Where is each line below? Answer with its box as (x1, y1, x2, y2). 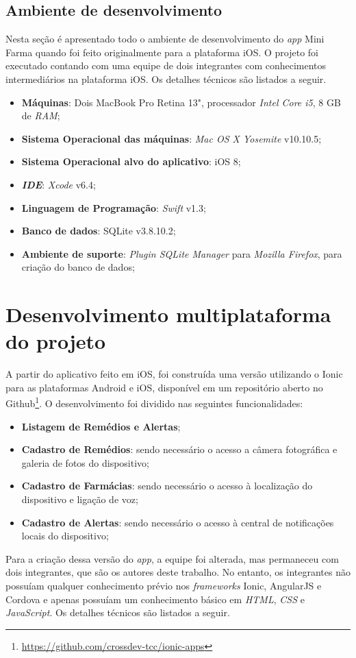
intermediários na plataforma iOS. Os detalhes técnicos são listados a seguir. (5, 71, 327, 86)
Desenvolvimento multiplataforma (5, 300, 331, 328)
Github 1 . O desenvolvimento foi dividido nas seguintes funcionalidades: (5, 394, 303, 411)
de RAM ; (21, 108, 60, 123)
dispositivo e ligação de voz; (21, 492, 138, 507)
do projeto (5, 327, 106, 355)
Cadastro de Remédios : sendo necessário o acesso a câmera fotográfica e (21, 442, 338, 456)
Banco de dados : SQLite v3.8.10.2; (21, 223, 176, 238)
